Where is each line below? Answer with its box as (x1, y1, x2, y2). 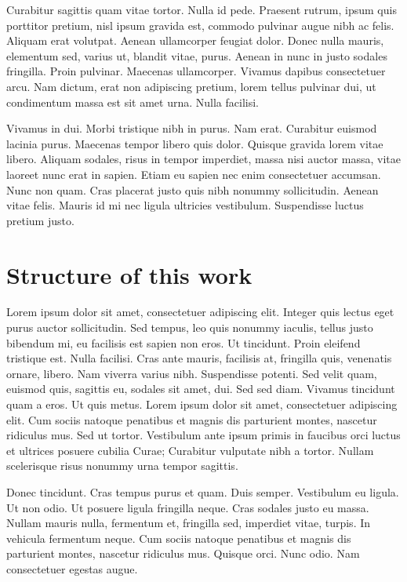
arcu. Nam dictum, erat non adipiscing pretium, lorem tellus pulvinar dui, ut (6, 78, 376, 94)
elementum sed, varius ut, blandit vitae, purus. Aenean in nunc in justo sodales (6, 47, 387, 64)
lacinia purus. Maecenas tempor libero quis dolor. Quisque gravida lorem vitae (6, 135, 383, 151)
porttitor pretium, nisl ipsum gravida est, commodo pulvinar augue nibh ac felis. (6, 16, 394, 33)
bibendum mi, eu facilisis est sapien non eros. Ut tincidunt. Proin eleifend (6, 334, 361, 351)
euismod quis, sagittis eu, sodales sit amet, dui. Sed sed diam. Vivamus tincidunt (6, 380, 395, 397)
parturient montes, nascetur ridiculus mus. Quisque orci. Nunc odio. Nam (6, 545, 360, 562)
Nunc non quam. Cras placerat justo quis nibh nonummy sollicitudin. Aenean (6, 181, 379, 198)
